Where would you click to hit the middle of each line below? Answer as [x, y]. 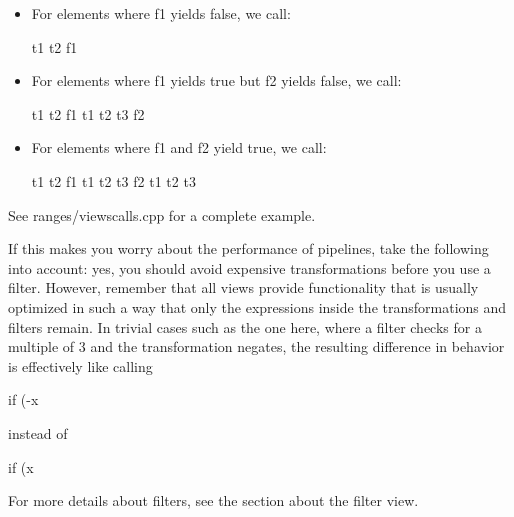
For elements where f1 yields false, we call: [161, 13]
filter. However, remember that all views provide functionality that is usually [243, 287]
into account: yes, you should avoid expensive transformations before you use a [249, 267]
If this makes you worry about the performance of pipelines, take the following [248, 248]
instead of [38, 432]
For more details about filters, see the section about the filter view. [213, 500]
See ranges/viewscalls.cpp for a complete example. [162, 214]
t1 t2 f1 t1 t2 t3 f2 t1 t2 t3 [113, 180]
